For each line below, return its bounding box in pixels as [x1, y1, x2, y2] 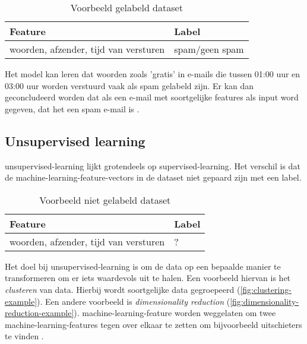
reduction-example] [5, 307, 74, 319]
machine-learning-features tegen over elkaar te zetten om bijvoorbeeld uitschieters [5, 318, 302, 330]
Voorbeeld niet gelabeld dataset [39, 192, 171, 207]
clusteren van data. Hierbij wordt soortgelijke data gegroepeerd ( [5, 283, 240, 295]
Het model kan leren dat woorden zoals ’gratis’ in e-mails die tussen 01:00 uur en [5, 68, 300, 80]
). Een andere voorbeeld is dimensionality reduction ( [37, 295, 230, 307]
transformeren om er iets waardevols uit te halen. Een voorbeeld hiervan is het [5, 272, 291, 284]
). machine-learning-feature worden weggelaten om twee [74, 307, 276, 319]
